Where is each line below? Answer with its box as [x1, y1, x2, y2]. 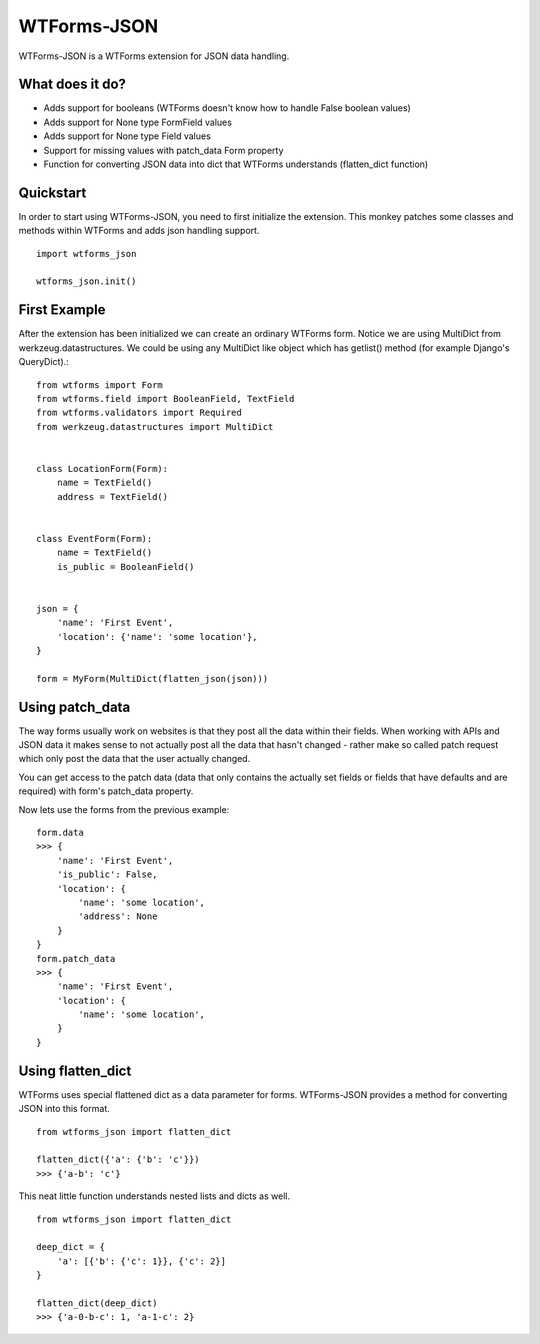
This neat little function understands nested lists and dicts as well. [18, 1190, 290, 1202]
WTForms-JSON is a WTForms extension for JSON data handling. [18, 50, 290, 62]
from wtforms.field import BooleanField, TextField [36, 393, 295, 404]
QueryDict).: [18, 356, 69, 368]
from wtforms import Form [36, 379, 164, 390]
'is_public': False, [56, 869, 158, 880]
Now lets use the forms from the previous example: [18, 803, 230, 815]
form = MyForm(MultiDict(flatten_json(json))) [36, 673, 269, 684]
